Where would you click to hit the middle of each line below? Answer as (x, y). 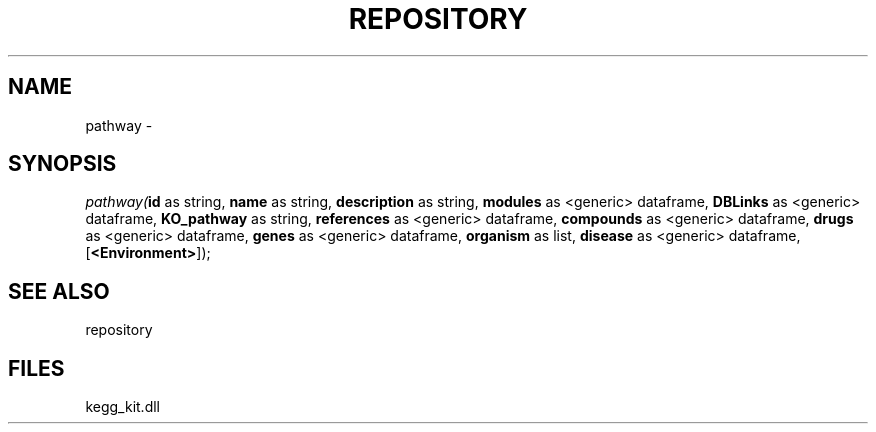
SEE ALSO (59, 291)
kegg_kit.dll (122, 407)
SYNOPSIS (62, 164)
